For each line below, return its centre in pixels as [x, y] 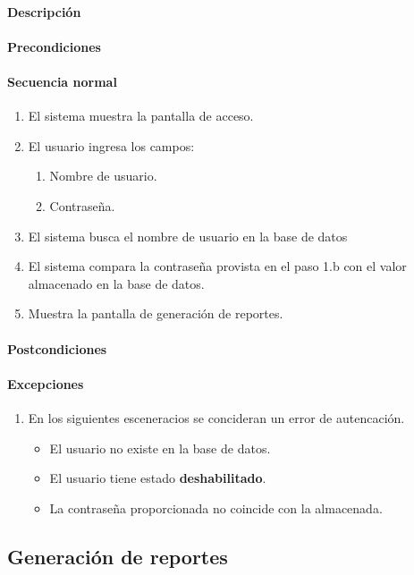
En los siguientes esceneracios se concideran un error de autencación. [216, 417]
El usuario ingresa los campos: [111, 145]
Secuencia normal [62, 81]
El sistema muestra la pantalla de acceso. [141, 116]
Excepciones [46, 383]
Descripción [44, 11]
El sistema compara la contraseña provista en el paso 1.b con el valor [217, 266]
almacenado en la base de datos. [116, 283]
